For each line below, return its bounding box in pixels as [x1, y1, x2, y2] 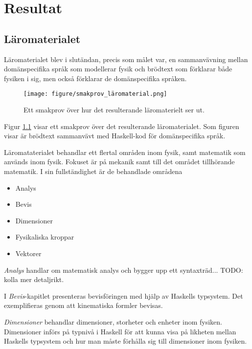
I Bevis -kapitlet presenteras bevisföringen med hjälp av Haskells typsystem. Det [4, 290, 243, 301]
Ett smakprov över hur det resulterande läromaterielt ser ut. [23, 105, 205, 115]
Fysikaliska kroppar [15, 232, 74, 242]
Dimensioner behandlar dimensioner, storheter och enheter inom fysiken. [4, 316, 222, 327]
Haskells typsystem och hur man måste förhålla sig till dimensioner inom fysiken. [4, 336, 247, 346]
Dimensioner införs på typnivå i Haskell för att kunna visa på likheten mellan [4, 326, 236, 336]
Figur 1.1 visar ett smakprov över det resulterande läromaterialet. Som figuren [4, 121, 239, 131]
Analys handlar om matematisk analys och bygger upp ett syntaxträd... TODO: [4, 264, 243, 275]
